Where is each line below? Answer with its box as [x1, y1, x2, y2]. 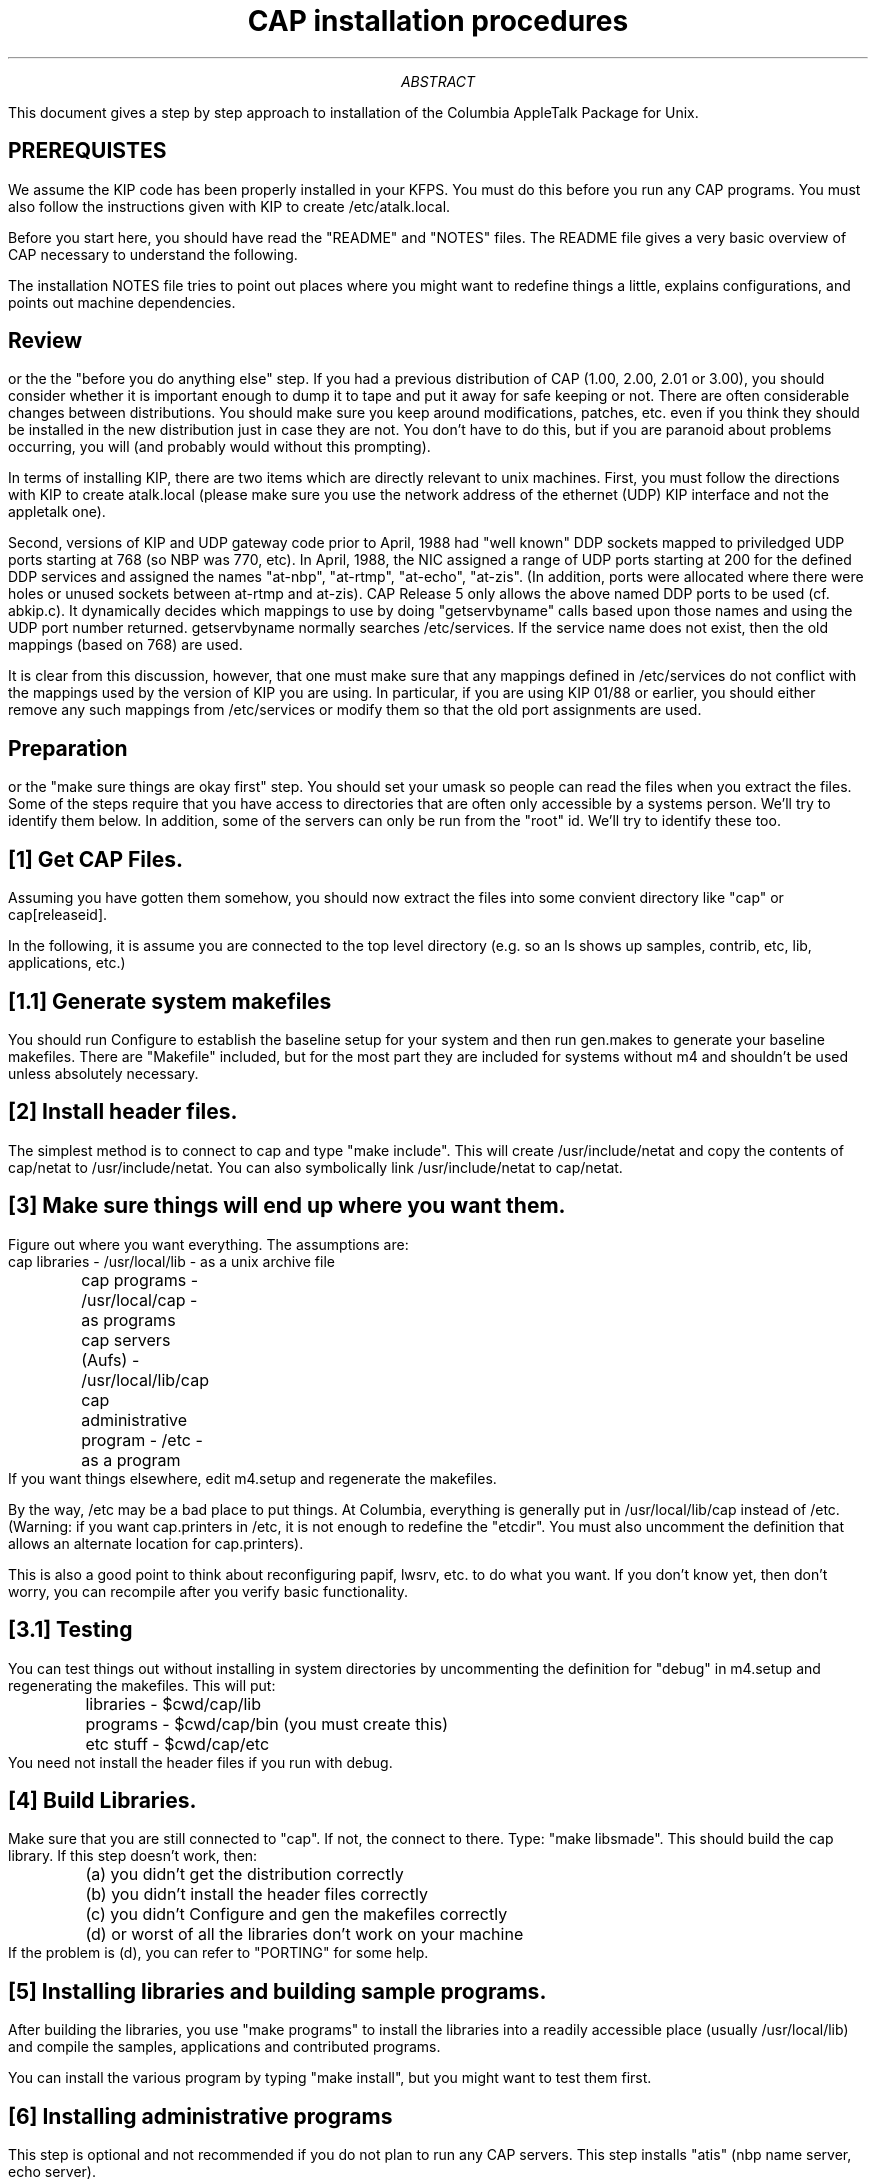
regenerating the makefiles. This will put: [8, 1676, 276, 1694]
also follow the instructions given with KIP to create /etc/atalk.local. [8, 197, 451, 215]
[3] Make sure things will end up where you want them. [8, 1193, 566, 1219]
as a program [81, 1449, 181, 1470]
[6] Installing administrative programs [8, 2103, 393, 2129]
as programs [81, 1309, 176, 1330]
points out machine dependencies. [8, 293, 236, 311]
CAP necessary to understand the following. [8, 245, 298, 263]
